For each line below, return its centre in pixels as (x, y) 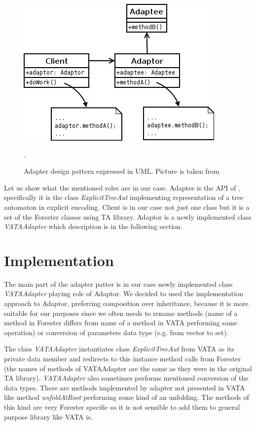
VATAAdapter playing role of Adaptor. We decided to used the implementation (124, 293)
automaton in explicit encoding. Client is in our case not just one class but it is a (127, 207)
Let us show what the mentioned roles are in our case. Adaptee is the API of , (122, 187)
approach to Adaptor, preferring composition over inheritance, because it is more (126, 303)
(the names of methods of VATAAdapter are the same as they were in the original (128, 368)
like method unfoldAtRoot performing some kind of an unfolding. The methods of (127, 397)
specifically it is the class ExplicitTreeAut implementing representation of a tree (124, 197)
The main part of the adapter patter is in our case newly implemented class (118, 284)
